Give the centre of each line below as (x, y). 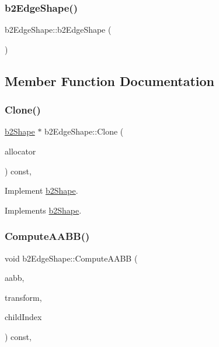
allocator (20, 151)
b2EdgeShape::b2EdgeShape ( (58, 30)
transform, (23, 297)
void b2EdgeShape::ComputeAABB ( (71, 258)
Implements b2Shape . (43, 210)
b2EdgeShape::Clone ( (84, 131)
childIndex (23, 317)
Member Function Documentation (110, 80)
